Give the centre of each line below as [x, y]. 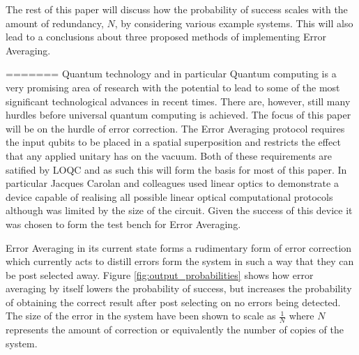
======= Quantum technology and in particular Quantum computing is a [171, 74]
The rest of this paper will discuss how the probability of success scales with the [177, 9]
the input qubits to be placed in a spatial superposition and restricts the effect [173, 142]
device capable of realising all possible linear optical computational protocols [169, 196]
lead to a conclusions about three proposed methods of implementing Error [166, 37]
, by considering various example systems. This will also [234, 23]
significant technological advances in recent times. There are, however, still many [178, 101]
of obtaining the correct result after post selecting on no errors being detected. [173, 302]
